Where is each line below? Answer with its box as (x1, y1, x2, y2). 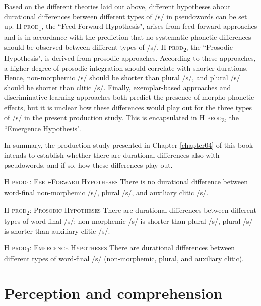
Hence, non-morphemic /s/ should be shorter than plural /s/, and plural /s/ (4, 72, 240, 83)
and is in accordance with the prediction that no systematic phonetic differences (4, 32, 251, 42)
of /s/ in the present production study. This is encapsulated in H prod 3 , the (4, 112, 239, 124)
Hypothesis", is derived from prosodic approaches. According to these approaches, (4, 53, 256, 63)
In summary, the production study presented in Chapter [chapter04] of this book (4, 140, 253, 150)
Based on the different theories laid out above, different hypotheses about (4, 1, 231, 11)
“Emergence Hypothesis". (4, 123, 82, 133)
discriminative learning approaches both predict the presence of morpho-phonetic (4, 92, 254, 103)
